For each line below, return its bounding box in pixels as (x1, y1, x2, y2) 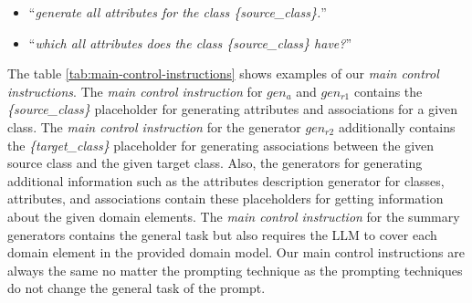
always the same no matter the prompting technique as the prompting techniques (7, 260, 463, 279)
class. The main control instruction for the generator (7, 117, 301, 136)
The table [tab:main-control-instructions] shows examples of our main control (7, 64, 439, 83)
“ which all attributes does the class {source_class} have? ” (28, 33, 352, 52)
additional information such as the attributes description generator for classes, (7, 171, 445, 190)
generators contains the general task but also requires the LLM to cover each (7, 225, 437, 244)
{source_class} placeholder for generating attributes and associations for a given (7, 99, 458, 119)
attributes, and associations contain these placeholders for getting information (7, 189, 444, 208)
